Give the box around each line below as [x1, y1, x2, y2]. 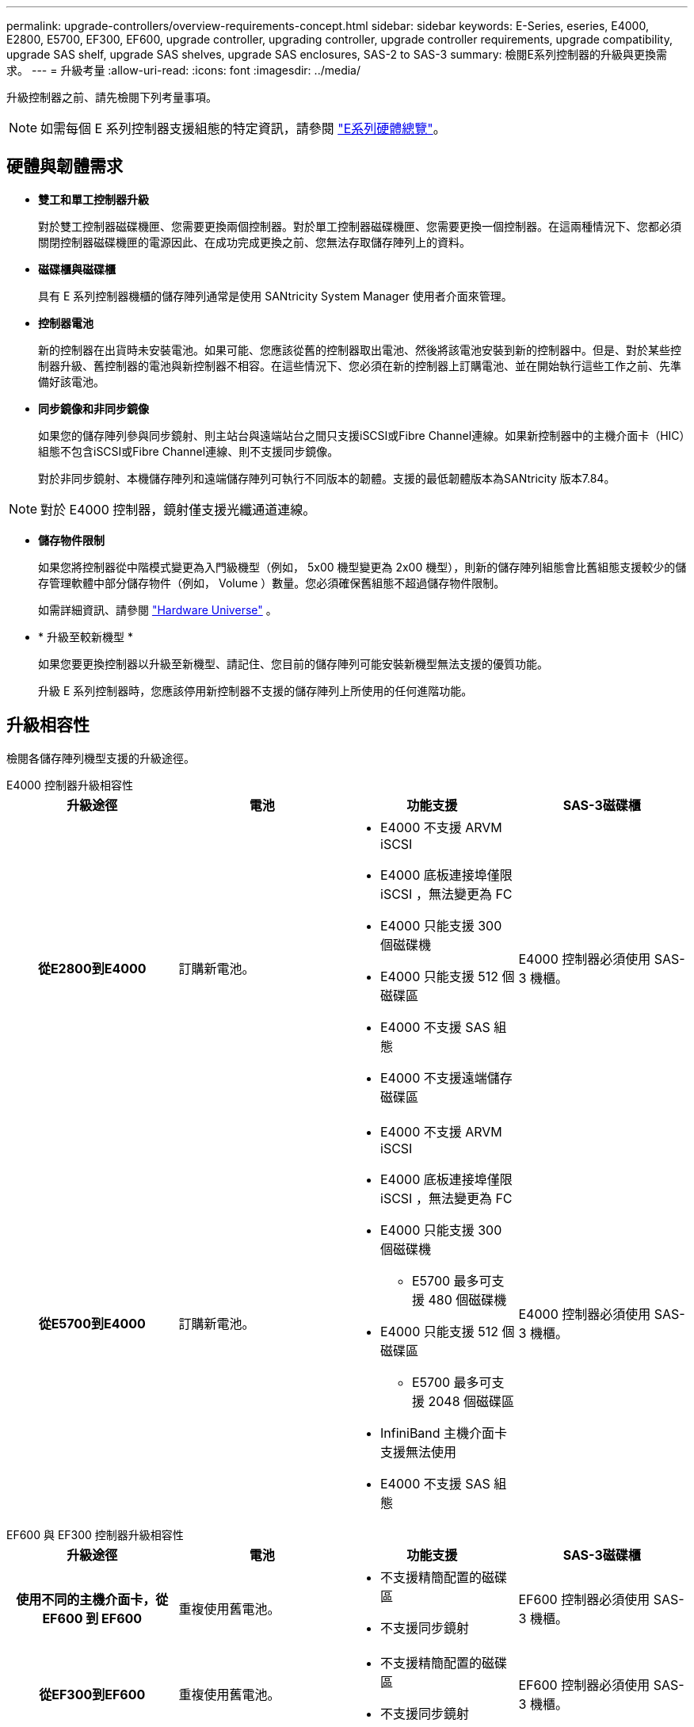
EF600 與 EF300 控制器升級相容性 [6, 1527, 184, 1542]
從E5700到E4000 [38, 1315, 146, 1332]
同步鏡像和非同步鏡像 [38, 401, 149, 415]
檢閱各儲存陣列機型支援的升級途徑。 [6, 751, 195, 765]
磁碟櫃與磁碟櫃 [38, 262, 116, 276]
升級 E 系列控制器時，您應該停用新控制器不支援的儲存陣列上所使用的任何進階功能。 [38, 683, 473, 697]
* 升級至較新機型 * [38, 629, 133, 644]
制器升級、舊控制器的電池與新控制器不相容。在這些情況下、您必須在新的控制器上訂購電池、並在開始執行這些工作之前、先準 [38, 358, 681, 373]
